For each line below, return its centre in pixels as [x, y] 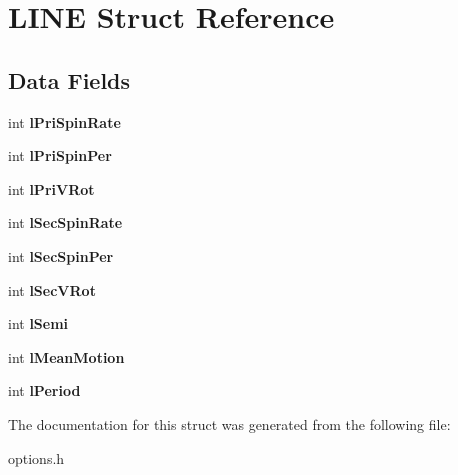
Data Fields [69, 79]
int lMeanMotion [66, 356]
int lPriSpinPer [60, 155]
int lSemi [38, 323]
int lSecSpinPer [61, 255]
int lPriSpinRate [64, 121]
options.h [36, 457]
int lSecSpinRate [65, 222]
